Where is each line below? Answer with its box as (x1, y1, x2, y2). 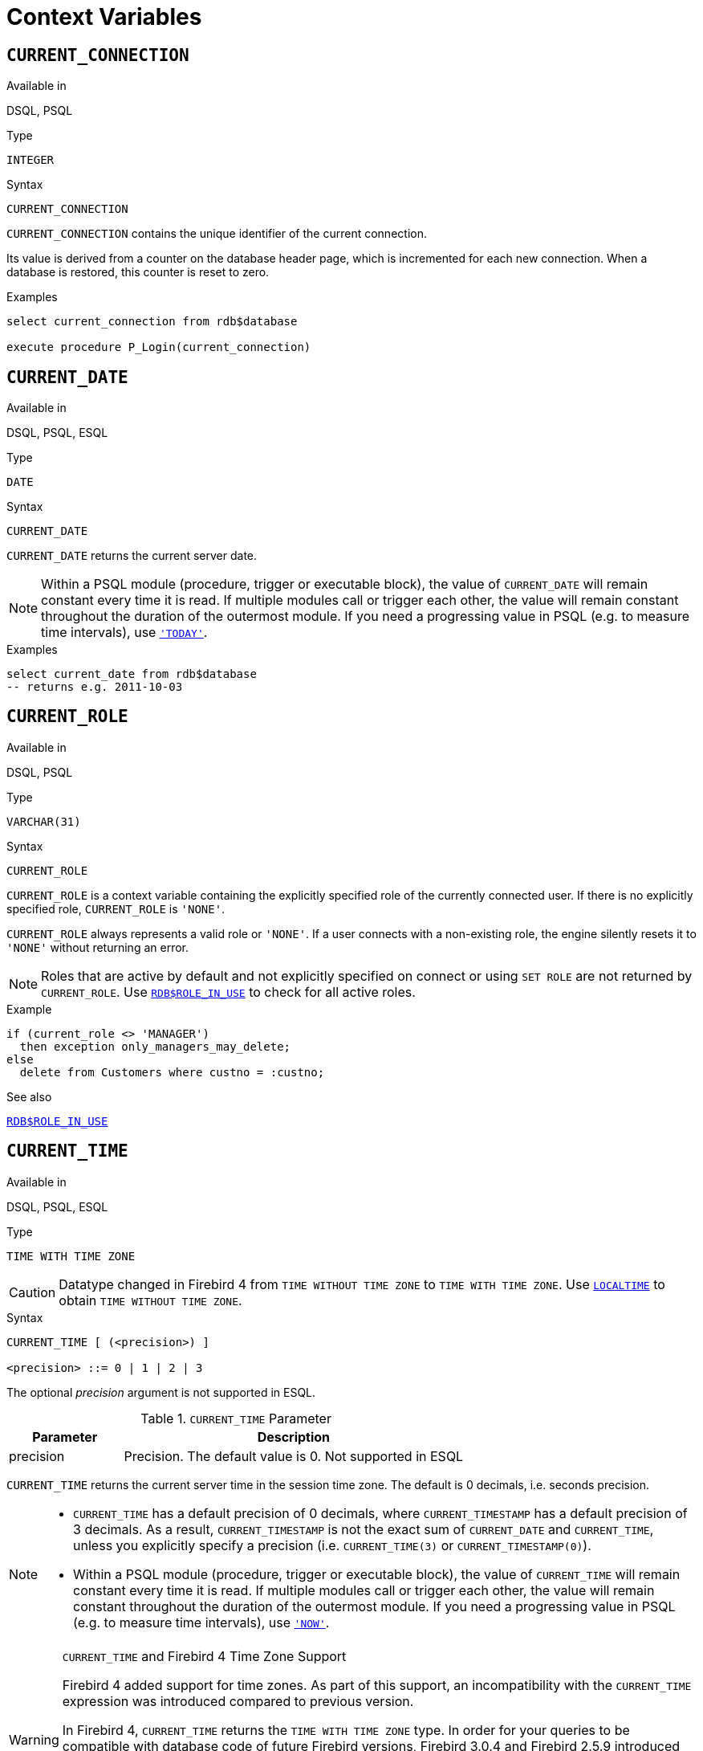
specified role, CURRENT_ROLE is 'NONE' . (6, 901, 226, 916)
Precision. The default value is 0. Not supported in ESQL (124, 1447, 464, 1464)
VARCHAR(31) (6, 814, 81, 828)
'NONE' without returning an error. (6, 940, 189, 954)
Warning (9, 1731, 59, 1748)
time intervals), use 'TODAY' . (41, 624, 208, 641)
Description (257, 1428, 331, 1445)
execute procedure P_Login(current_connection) (6, 341, 311, 354)
